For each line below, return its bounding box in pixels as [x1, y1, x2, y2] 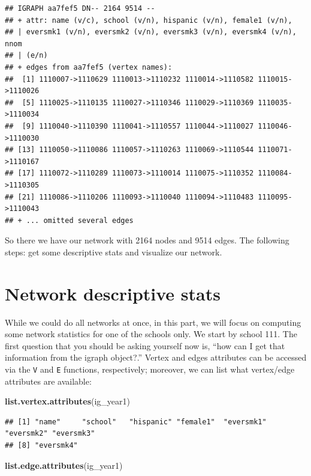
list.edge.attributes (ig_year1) [5, 459, 123, 471]
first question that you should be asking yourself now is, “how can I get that [5, 339, 285, 352]
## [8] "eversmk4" [5, 441, 78, 450]
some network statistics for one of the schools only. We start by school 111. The [5, 328, 297, 340]
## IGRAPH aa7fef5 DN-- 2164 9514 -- [5, 4, 155, 13]
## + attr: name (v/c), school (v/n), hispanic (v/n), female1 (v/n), [5, 16, 292, 25]
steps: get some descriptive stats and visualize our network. [5, 245, 222, 258]
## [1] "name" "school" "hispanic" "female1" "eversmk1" [5, 417, 267, 426]
